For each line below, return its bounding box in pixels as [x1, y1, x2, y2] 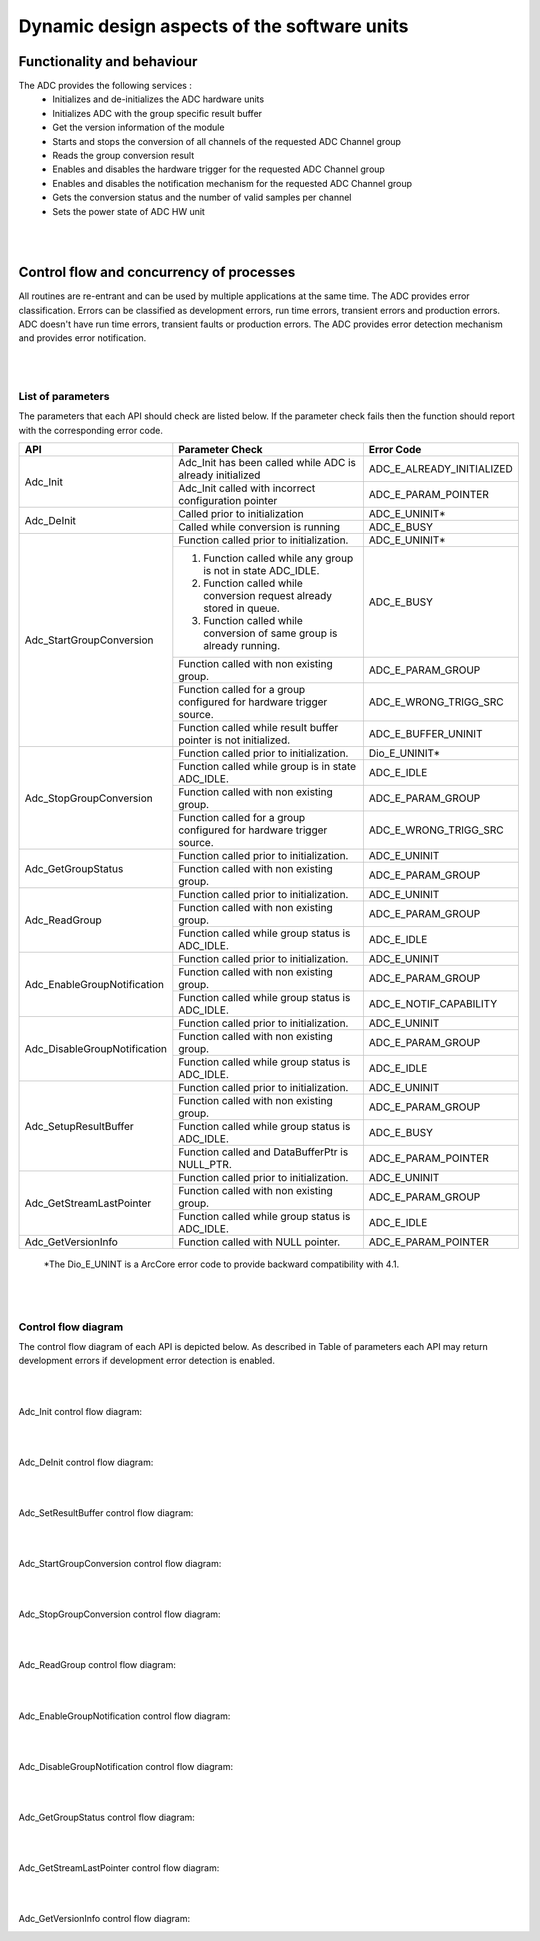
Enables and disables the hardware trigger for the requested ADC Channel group [52, 163, 385, 175]
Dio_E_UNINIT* [368, 746, 441, 760]
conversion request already [203, 589, 333, 603]
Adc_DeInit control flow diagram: [18, 1456, 154, 1468]
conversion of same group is [203, 626, 338, 640]
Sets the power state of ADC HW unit [52, 205, 205, 217]
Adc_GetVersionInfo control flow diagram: [18, 1913, 191, 1925]
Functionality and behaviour [18, 53, 198, 70]
